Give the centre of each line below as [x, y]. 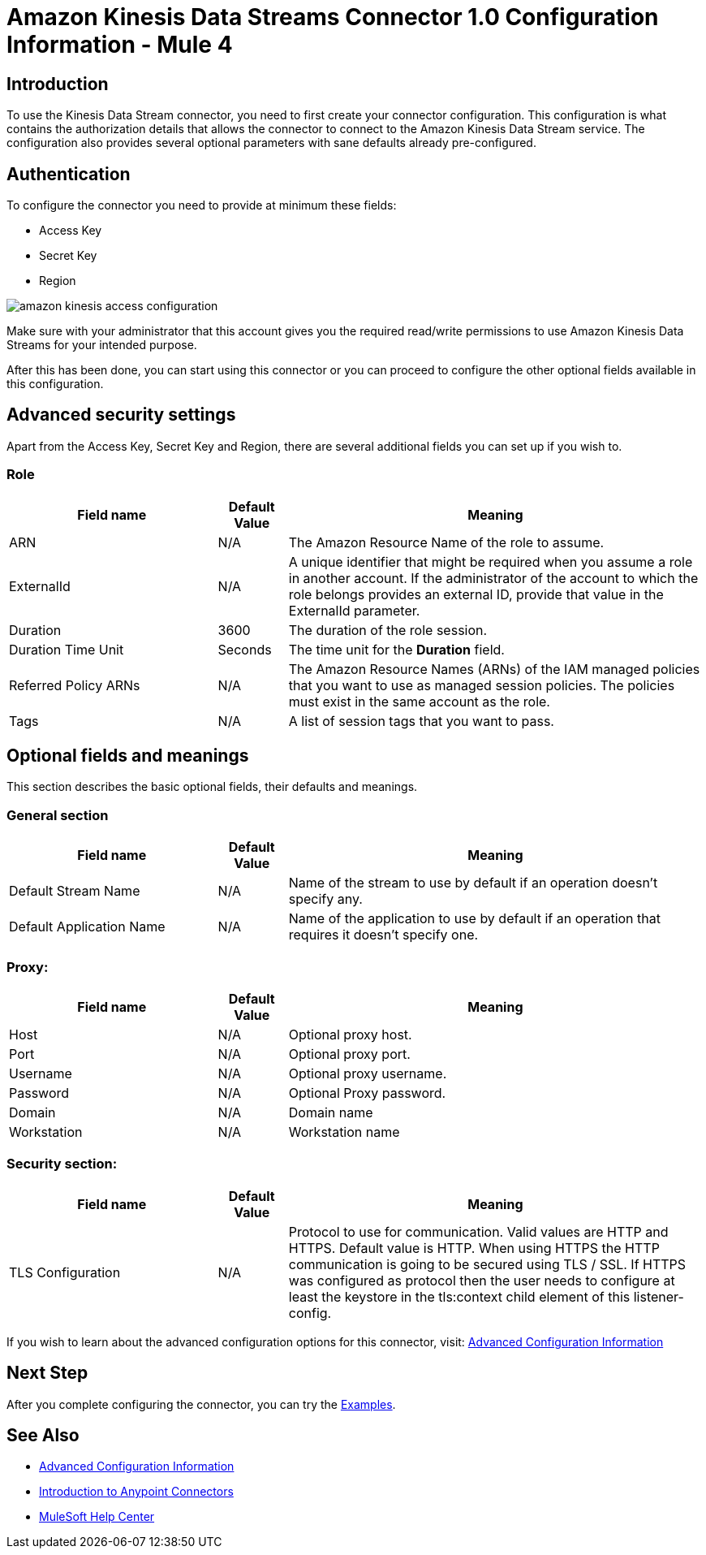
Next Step [47, 1373]
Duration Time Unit [67, 649]
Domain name [331, 1112]
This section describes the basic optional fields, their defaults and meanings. [212, 787]
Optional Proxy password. [367, 1093]
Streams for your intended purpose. [102, 345]
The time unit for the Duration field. [396, 649]
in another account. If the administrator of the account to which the [493, 578]
